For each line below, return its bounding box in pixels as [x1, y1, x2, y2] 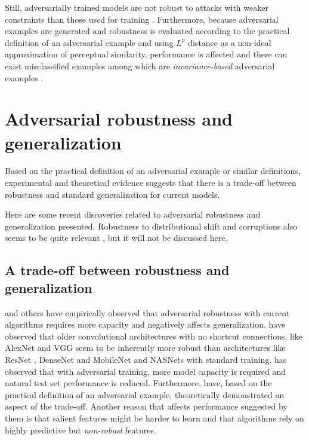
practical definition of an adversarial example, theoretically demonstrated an [5, 388, 285, 401]
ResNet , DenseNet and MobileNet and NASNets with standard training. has [5, 353, 287, 365]
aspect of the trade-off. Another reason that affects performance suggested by [5, 400, 288, 412]
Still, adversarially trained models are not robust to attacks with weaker [5, 1, 268, 13]
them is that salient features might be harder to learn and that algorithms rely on [5, 411, 304, 424]
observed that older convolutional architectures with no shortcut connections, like [5, 329, 303, 342]
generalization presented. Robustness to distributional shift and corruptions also [5, 219, 298, 232]
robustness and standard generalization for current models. [5, 188, 220, 200]
